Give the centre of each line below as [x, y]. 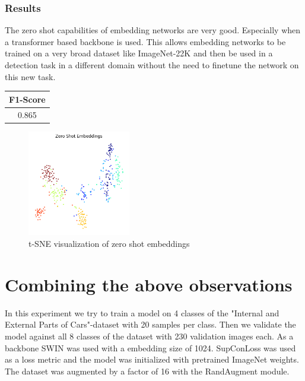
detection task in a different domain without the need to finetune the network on [152, 65]
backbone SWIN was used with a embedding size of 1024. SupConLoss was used [150, 347]
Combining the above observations [149, 284]
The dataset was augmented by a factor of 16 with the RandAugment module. [147, 371]
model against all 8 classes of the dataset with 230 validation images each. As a [149, 336]
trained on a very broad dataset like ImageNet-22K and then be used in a [139, 53]
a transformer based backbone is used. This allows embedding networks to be [145, 41]
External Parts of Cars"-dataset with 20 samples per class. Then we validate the [150, 324]
